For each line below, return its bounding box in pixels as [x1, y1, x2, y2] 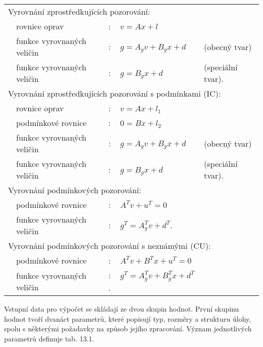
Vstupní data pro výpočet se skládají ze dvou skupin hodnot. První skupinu [4, 303, 239, 314]
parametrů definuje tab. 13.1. [4, 333, 95, 343]
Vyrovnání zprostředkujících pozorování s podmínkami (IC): [8, 88, 221, 99]
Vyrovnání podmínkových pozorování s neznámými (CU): [8, 240, 211, 251]
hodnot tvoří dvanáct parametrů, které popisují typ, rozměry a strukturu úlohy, [4, 313, 251, 324]
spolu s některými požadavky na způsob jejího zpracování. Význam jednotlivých [4, 323, 252, 334]
